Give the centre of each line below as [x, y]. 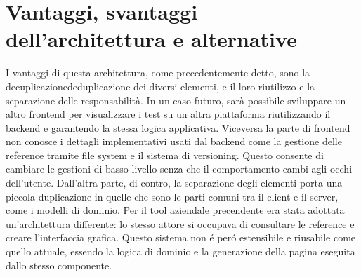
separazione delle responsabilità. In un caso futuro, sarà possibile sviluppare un [176, 100]
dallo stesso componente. [59, 265]
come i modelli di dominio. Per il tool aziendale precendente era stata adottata [175, 210]
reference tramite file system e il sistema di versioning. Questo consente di [165, 155]
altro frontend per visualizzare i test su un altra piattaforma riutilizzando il [168, 114]
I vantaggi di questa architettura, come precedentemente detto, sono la [158, 73]
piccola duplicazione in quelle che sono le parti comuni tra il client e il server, [172, 196]
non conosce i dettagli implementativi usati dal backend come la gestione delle [174, 141]
